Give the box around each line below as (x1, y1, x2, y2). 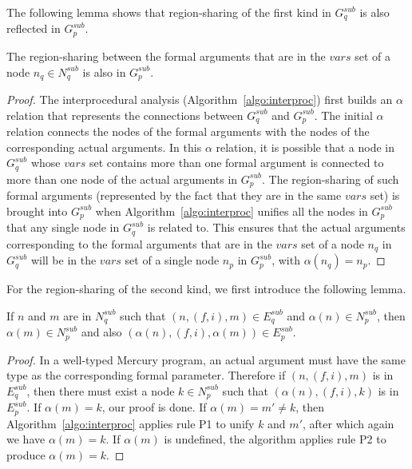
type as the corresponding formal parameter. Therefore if (6, 367, 286, 384)
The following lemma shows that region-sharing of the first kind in (6, 4, 331, 20)
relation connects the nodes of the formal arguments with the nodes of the (6, 123, 370, 139)
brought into (6, 202, 68, 219)
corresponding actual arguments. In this (6, 138, 202, 155)
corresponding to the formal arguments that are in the (6, 235, 272, 252)
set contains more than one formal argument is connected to (89, 154, 384, 171)
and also (81, 324, 122, 340)
